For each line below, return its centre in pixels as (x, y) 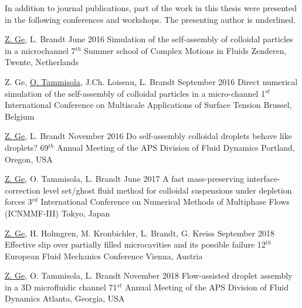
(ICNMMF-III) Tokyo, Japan (57, 213)
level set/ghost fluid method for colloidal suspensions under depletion (167, 190)
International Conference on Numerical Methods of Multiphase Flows (165, 202)
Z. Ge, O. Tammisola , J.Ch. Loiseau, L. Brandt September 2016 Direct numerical (151, 81)
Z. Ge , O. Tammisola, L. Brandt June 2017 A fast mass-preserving (125, 179)
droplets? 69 (27, 147)
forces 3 (18, 202)
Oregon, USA (29, 159)
